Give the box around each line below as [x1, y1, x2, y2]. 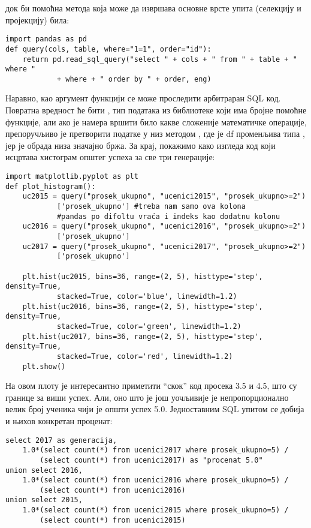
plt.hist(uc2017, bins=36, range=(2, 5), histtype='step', [22, 332, 263, 341]
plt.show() [22, 362, 66, 371]
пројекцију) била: [5, 13, 70, 26]
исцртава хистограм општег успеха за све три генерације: [5, 151, 215, 163]
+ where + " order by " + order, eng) [56, 74, 212, 83]
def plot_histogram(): [5, 182, 96, 191]
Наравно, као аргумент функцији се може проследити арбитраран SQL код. [5, 92, 281, 104]
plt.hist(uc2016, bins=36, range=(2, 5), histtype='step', [22, 302, 263, 311]
